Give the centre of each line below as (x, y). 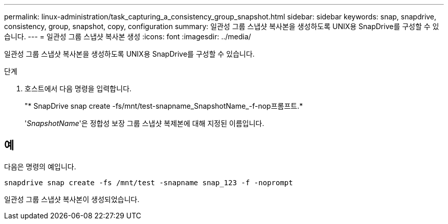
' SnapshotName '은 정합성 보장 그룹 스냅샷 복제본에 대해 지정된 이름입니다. (144, 123)
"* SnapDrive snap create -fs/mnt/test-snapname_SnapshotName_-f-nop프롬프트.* (164, 106)
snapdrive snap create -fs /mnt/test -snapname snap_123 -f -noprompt (149, 182)
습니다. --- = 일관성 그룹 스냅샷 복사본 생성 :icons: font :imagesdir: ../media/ (128, 36)
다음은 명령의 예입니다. (40, 166)
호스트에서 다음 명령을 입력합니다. (78, 89)
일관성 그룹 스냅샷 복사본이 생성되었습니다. (72, 199)
